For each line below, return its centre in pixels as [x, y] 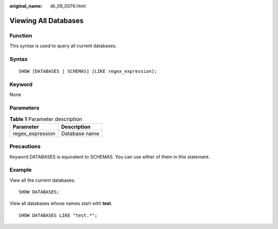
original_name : [26, 6]
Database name [80, 133]
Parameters [24, 108]
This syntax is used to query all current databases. [63, 46]
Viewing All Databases [47, 21]
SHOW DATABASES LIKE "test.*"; [58, 215]
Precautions [25, 146]
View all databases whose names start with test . [61, 203]
